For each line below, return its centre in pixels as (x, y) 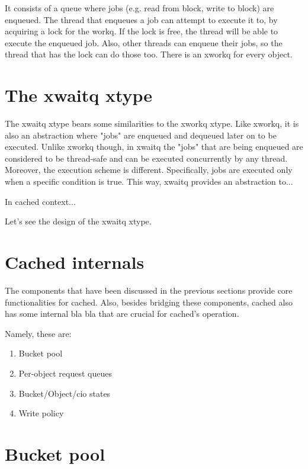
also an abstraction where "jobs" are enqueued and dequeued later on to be (141, 135)
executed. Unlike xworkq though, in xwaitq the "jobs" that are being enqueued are (154, 147)
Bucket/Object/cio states (65, 393)
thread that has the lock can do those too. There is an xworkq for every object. (149, 54)
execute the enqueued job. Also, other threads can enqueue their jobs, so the (144, 42)
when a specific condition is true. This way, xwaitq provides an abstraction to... (149, 182)
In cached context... (40, 201)
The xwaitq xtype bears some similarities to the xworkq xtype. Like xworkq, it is (152, 123)
